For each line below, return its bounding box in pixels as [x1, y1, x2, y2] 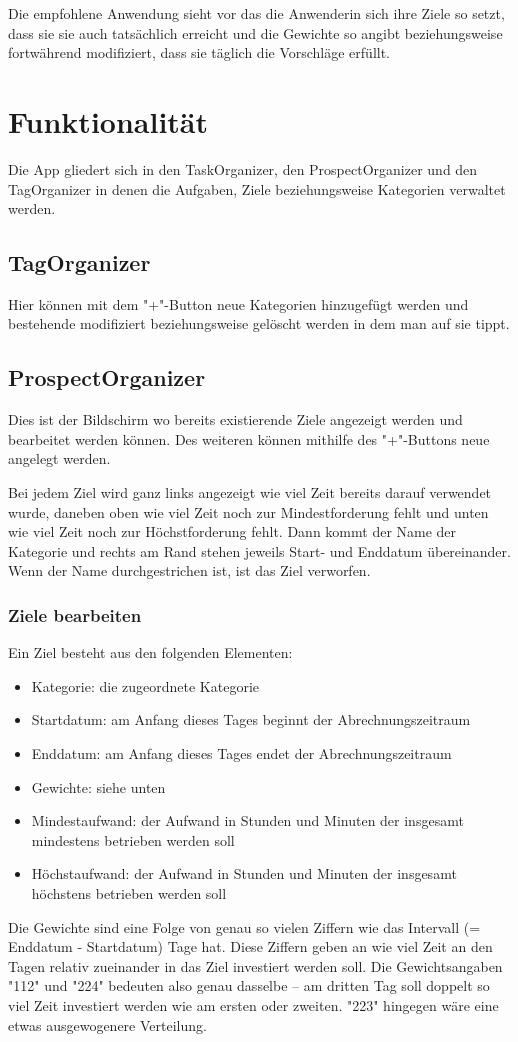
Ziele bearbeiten [8, 602, 142, 627]
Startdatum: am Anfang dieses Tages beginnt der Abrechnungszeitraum [31, 709, 471, 730]
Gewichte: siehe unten [31, 776, 166, 797]
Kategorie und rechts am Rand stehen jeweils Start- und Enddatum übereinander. [8, 540, 511, 561]
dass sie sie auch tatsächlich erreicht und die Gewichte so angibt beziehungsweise [8, 22, 503, 43]
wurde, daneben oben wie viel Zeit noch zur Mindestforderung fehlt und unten [8, 501, 489, 522]
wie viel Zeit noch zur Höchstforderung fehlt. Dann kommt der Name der [8, 521, 457, 542]
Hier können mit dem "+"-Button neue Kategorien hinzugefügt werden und [8, 293, 469, 314]
